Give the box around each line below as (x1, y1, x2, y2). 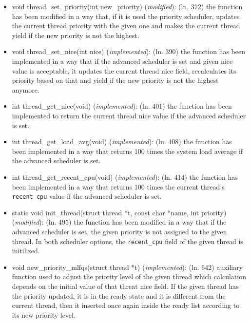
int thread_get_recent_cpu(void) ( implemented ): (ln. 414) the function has (12, 171, 238, 182)
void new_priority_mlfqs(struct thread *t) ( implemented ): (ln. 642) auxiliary (12, 262, 243, 272)
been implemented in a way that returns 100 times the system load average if (12, 146, 243, 156)
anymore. (12, 84, 39, 95)
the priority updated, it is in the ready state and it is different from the (12, 290, 226, 301)
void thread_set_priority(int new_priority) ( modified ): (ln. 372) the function (12, 1, 243, 11)
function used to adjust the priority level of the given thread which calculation (12, 271, 246, 282)
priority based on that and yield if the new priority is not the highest (12, 75, 219, 85)
